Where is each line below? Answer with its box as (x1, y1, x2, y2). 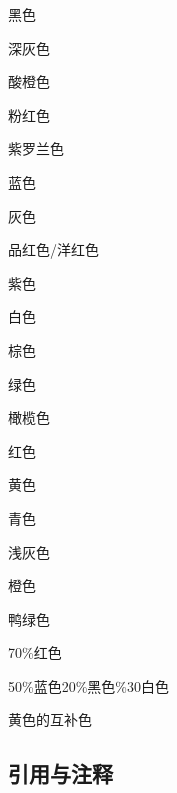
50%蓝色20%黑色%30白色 (8, 675, 169, 696)
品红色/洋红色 (8, 239, 99, 260)
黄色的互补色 (8, 709, 92, 730)
